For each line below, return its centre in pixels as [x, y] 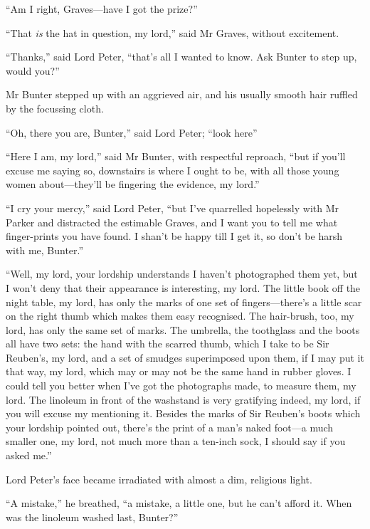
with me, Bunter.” [45, 250]
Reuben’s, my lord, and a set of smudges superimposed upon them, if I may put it [185, 357]
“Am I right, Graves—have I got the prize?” [102, 9]
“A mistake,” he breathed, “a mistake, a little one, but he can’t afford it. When [179, 503]
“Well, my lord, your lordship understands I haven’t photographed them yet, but [182, 274]
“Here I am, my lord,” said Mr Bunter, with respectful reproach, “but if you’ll [176, 156]
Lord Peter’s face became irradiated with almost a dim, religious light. [159, 479]
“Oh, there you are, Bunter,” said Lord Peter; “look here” [132, 132]
